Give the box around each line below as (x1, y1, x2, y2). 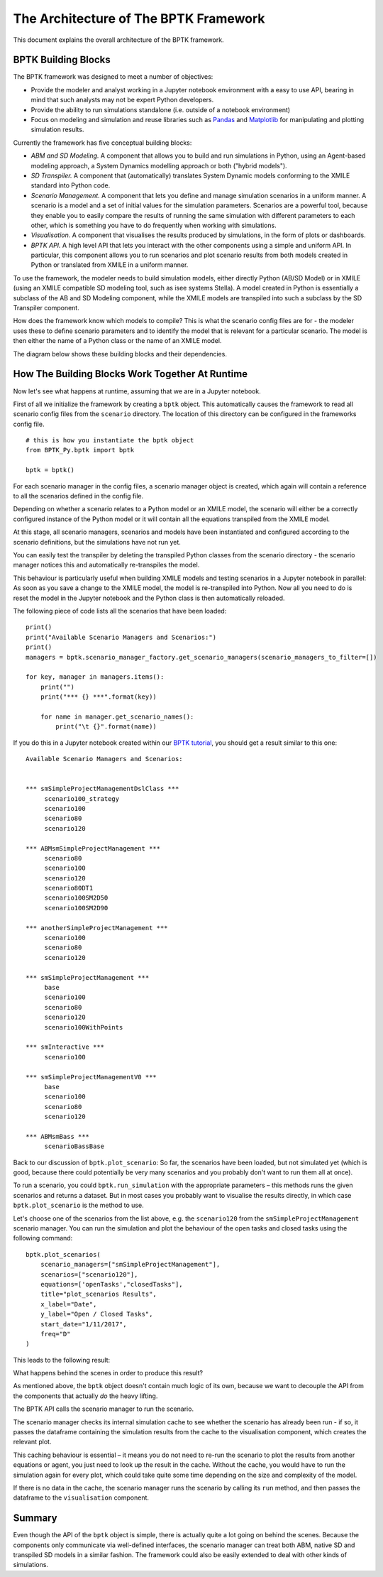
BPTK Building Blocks (13, 54, 111, 66)
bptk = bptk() (26, 466, 74, 474)
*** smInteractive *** (26, 1043, 105, 1051)
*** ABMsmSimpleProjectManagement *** (26, 844, 161, 852)
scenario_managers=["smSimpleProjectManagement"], (40, 1260, 221, 1269)
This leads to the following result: (13, 1355, 111, 1364)
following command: (13, 1234, 73, 1243)
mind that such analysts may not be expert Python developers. (30, 96, 214, 104)
